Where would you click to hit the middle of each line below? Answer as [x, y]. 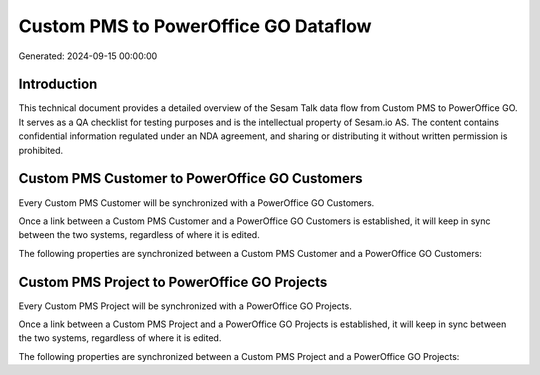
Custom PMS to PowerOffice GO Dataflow [195, 26]
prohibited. [41, 150]
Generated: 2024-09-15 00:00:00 [88, 56]
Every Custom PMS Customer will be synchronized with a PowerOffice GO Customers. [196, 202]
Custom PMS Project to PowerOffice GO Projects [173, 281]
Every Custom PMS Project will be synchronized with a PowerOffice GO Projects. [185, 306]
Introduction [58, 84]
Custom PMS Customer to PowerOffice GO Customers [191, 178]
